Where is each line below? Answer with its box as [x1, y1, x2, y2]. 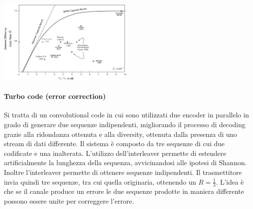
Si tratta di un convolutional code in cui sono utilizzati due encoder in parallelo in [4, 110, 249, 120]
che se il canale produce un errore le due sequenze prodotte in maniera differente [4, 186, 244, 196]
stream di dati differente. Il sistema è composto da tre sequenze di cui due [4, 138, 225, 149]
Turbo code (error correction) [4, 91, 106, 101]
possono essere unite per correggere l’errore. [4, 195, 134, 206]
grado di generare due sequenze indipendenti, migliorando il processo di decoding [4, 119, 246, 129]
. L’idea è [216, 176, 244, 187]
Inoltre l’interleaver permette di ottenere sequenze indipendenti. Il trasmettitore [4, 167, 242, 177]
